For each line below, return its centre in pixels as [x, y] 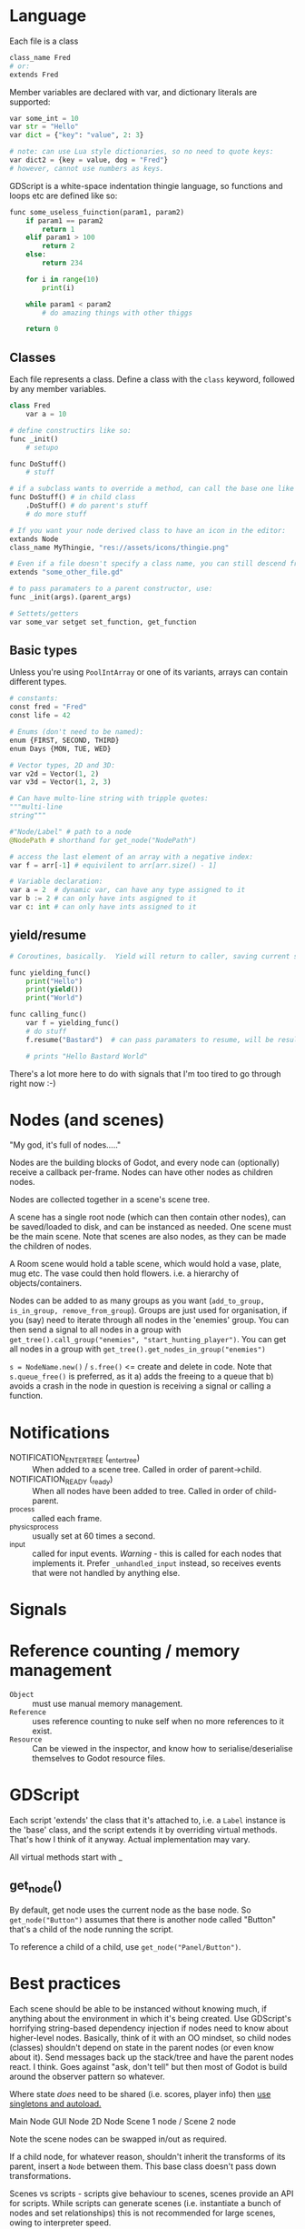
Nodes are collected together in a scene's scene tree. [110, 1200]
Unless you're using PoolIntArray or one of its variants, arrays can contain [149, 672]
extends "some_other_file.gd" [67, 572]
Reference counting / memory [125, 1651]
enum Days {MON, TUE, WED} [60, 748]
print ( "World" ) [54, 998]
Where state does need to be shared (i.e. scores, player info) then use [140, 2093]
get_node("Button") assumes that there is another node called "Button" [143, 1920]
